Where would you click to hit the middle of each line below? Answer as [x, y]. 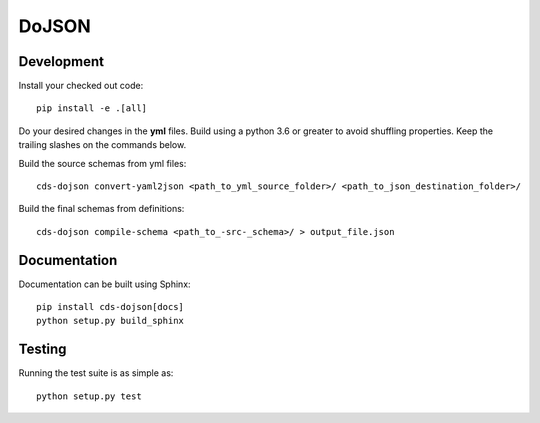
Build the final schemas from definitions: [101, 209]
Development [61, 61]
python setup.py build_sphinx [110, 321]
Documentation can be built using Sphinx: [104, 284]
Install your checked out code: [81, 86]
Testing [42, 349]
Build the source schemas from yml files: [102, 163]
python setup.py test [89, 396]
